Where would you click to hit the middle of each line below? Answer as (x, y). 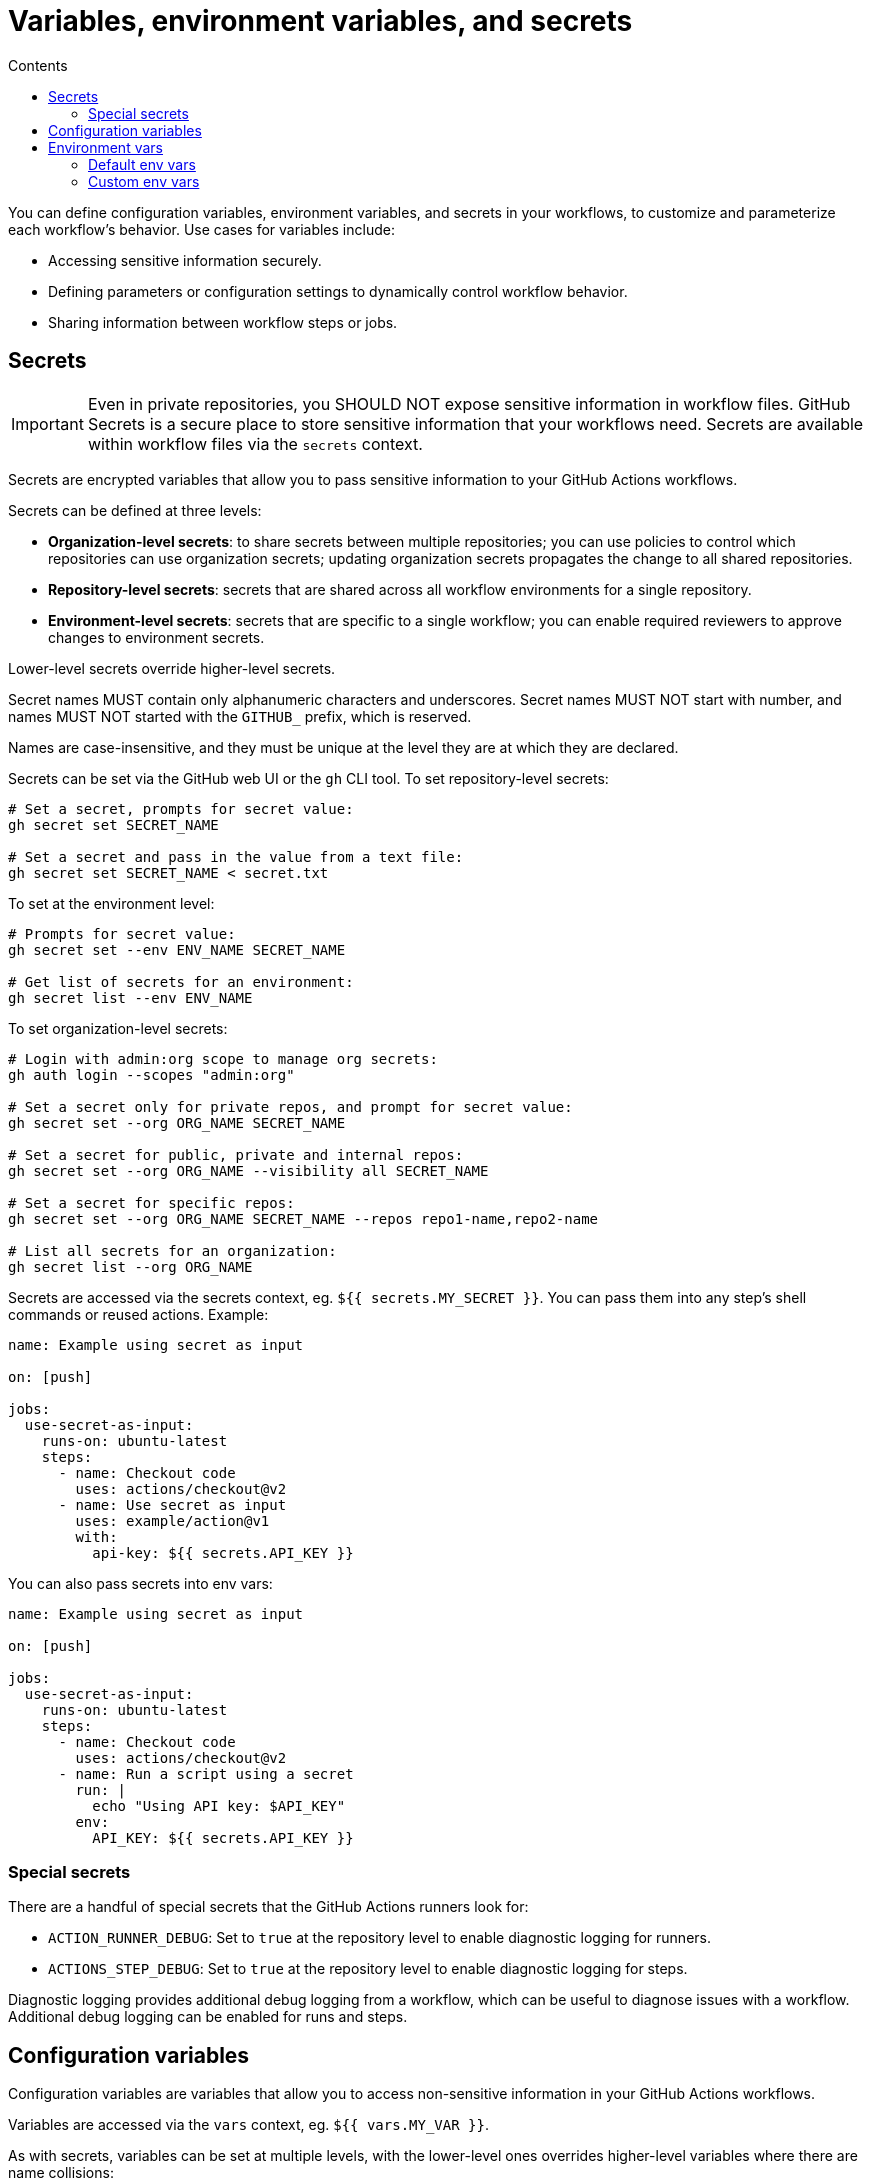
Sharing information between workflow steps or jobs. (223, 322)
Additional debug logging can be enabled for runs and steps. (208, 2017)
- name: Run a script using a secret (206, 1773)
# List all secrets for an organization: (172, 1250)
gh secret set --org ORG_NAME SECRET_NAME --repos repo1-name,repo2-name (303, 1218)
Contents (38, 65)
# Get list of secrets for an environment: (181, 981)
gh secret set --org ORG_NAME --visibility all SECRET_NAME (248, 1170)
